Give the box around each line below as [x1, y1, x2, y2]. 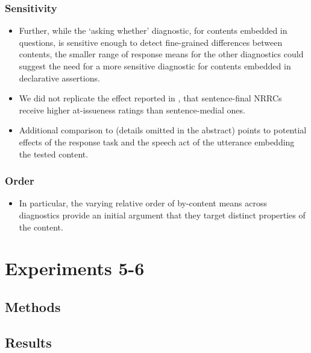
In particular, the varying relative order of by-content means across [19, 197, 267, 209]
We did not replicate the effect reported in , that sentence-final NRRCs [19, 92, 282, 104]
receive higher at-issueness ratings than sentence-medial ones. [19, 103, 245, 116]
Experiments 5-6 [5, 256, 145, 281]
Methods [5, 297, 61, 316]
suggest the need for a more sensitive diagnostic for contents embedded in [19, 60, 291, 72]
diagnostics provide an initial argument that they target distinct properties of [19, 208, 306, 221]
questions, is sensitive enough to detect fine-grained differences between [19, 36, 283, 48]
